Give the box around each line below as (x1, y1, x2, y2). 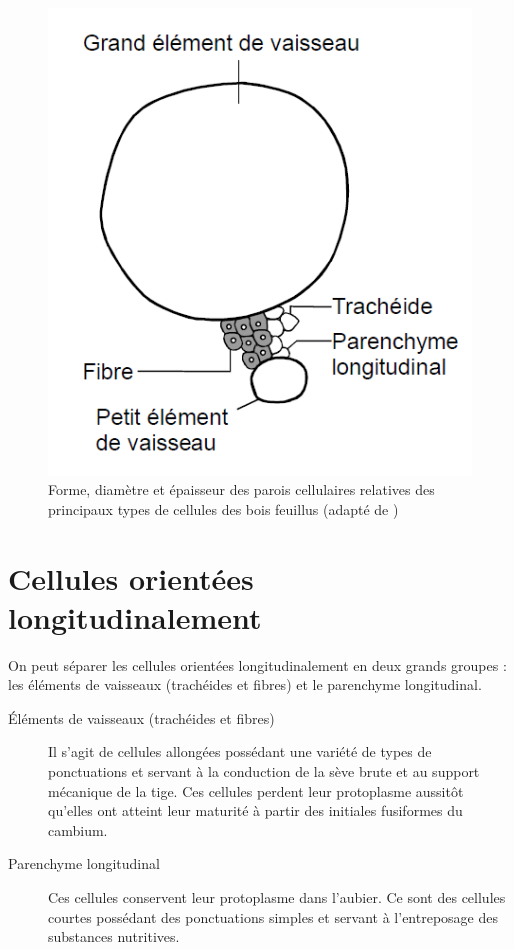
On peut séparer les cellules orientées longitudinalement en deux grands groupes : (8, 654, 507, 675)
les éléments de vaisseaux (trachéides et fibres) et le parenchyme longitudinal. (8, 674, 482, 695)
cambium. (48, 819, 108, 840)
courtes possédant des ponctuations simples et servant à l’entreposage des (48, 906, 499, 927)
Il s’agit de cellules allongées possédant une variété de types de (48, 741, 432, 762)
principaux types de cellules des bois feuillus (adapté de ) (48, 498, 399, 519)
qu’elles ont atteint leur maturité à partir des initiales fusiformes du (48, 800, 463, 821)
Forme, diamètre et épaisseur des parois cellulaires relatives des (48, 479, 435, 500)
